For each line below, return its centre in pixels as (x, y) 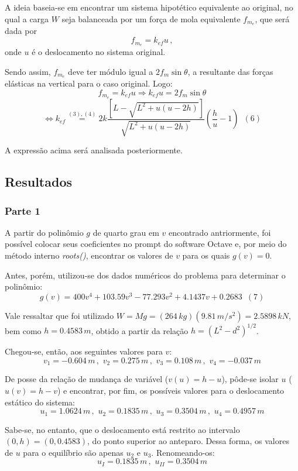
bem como (23, 330)
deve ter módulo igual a (111, 71)
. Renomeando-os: (183, 452)
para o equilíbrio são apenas (73, 452)
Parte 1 (23, 210)
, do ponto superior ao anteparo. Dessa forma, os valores (188, 441)
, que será (272, 18)
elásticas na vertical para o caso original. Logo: (89, 83)
